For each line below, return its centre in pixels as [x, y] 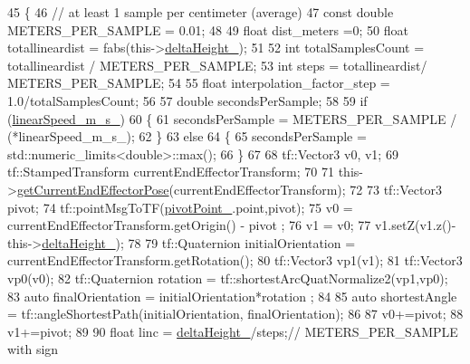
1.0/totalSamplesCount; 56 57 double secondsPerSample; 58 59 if [187, 100]
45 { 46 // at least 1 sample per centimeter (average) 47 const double [201, 12]
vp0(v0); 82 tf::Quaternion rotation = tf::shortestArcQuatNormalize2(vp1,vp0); [228, 278]
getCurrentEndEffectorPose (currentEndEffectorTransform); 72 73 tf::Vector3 [229, 189]
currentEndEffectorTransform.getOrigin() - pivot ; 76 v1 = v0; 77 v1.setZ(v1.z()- [232, 225]
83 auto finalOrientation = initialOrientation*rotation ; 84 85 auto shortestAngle [232, 296]
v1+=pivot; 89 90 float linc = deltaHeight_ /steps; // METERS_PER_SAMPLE [233, 331]
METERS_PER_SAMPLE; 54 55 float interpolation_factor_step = [199, 83]
